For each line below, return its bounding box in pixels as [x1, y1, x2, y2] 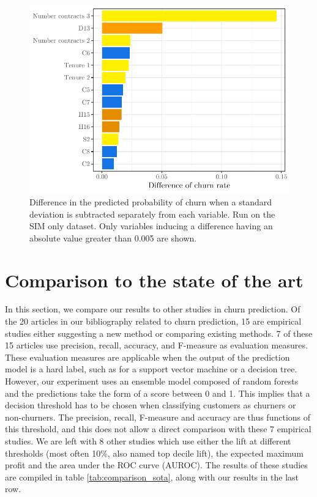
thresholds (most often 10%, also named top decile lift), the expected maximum [5, 446, 304, 459]
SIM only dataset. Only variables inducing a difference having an [29, 219, 273, 232]
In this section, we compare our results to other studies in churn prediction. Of [5, 303, 300, 315]
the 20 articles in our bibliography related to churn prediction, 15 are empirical [5, 315, 302, 328]
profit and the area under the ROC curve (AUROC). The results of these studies [5, 458, 308, 471]
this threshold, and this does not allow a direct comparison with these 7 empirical [5, 422, 311, 435]
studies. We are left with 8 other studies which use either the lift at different [5, 434, 291, 447]
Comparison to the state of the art [5, 267, 304, 292]
